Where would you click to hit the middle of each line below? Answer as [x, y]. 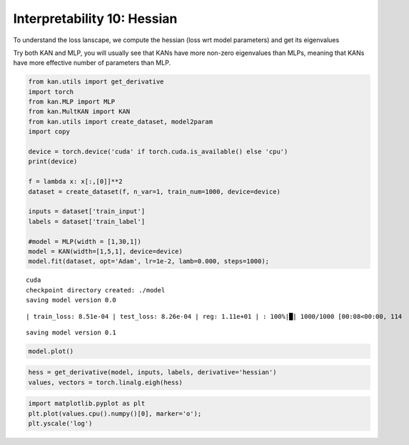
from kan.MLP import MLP [72, 102]
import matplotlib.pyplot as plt [87, 404]
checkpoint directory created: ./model [96, 290]
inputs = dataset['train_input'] [87, 211]
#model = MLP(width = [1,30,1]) [85, 241]
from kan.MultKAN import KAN [79, 112]
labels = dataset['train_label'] [87, 221]
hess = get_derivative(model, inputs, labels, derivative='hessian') [152, 372]
